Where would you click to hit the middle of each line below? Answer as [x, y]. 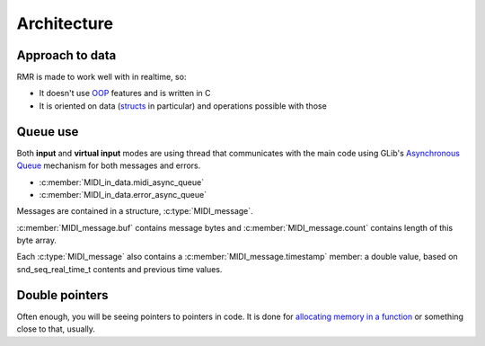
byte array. [37, 240]
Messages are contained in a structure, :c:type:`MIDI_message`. [135, 211]
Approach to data [66, 55]
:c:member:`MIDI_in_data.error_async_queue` [123, 194]
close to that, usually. [56, 329]
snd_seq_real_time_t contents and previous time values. [119, 269]
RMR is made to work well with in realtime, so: [101, 77]
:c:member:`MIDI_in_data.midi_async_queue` [122, 182]
